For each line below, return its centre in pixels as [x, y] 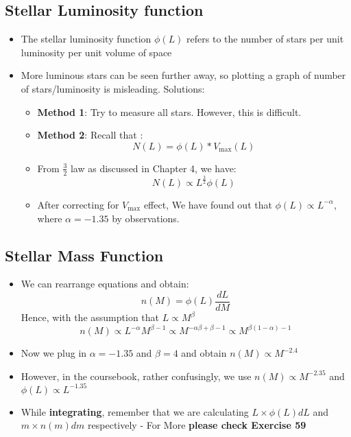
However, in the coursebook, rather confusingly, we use [136, 376]
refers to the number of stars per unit [265, 39]
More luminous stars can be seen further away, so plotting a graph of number [183, 75]
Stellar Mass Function [84, 255]
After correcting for [78, 204]
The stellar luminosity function [86, 39]
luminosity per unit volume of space [96, 52]
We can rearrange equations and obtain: [105, 284]
